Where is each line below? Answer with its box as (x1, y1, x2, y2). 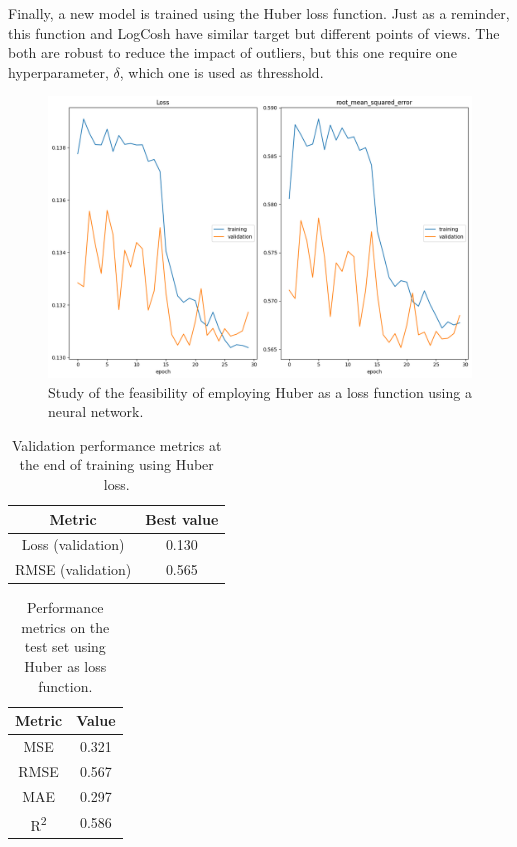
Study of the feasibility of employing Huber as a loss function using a (48, 381, 472, 402)
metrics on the (21, 616, 110, 637)
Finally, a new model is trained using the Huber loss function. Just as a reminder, (8, 3, 510, 23)
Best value (145, 508, 219, 529)
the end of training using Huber (19, 454, 214, 475)
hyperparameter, (8, 61, 109, 82)
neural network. (48, 401, 144, 422)
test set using (24, 636, 106, 657)
